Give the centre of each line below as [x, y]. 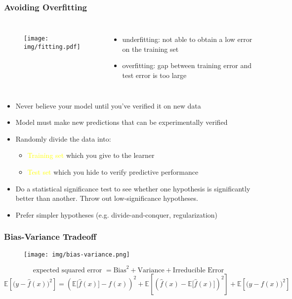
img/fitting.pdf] [52, 47]
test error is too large [154, 75]
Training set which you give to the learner [91, 155]
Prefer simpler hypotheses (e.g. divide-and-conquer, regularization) [117, 214]
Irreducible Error [198, 270]
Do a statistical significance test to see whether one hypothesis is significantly [133, 188]
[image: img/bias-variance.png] [77, 254]
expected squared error [67, 270]
